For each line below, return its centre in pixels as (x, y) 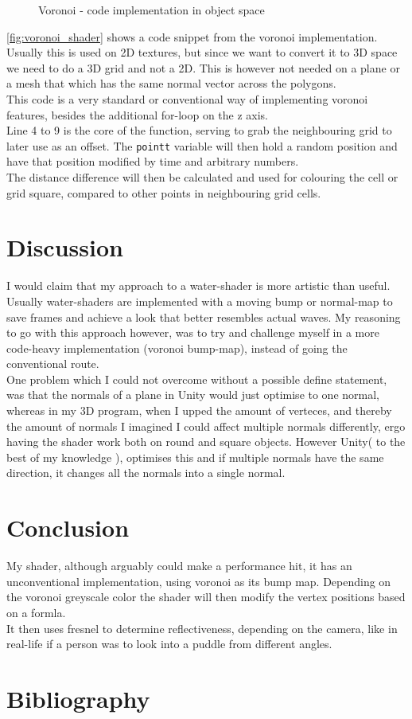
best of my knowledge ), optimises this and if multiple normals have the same (195, 457)
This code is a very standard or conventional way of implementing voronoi (187, 98)
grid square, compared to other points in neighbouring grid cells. (164, 192)
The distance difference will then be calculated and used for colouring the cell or (202, 177)
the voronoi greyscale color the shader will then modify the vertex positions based (206, 597)
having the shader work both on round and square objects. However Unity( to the (206, 442)
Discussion (65, 247)
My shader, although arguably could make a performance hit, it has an (179, 566)
